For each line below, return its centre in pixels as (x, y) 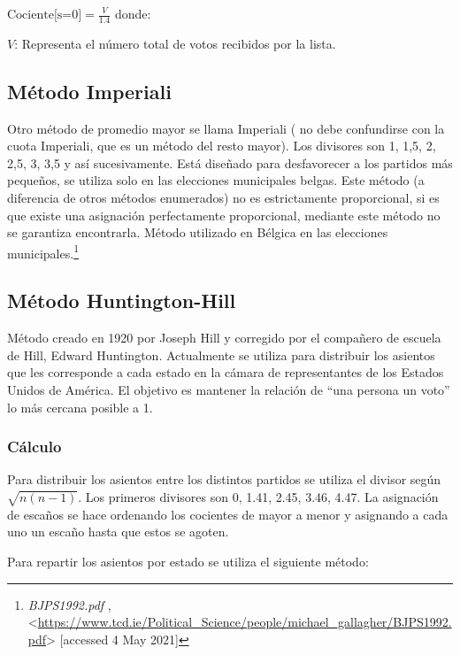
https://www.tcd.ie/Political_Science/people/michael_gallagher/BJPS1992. (245, 622)
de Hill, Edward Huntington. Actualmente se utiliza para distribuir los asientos (221, 354)
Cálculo (34, 447)
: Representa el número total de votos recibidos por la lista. (175, 43)
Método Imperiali (89, 91)
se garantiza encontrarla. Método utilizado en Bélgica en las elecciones (198, 232)
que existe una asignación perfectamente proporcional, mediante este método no (224, 215)
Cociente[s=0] (45, 15)
